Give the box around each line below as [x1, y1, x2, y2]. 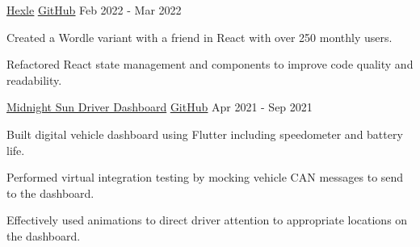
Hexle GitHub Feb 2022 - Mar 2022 [6, 2, 182, 18]
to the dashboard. [6, 184, 94, 201]
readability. [6, 71, 62, 88]
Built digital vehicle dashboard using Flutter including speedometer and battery [6, 125, 403, 142]
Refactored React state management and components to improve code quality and [6, 56, 414, 73]
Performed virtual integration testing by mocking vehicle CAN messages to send [6, 169, 404, 186]
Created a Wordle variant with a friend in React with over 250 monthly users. [6, 28, 393, 45]
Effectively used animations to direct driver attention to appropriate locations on [6, 211, 408, 228]
